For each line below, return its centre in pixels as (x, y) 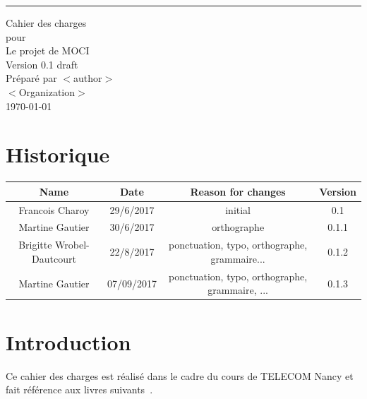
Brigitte (35, 245)
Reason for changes (238, 191)
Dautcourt (54, 258)
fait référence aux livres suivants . (79, 389)
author (88, 78)
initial (238, 209)
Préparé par (31, 78)
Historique (58, 154)
